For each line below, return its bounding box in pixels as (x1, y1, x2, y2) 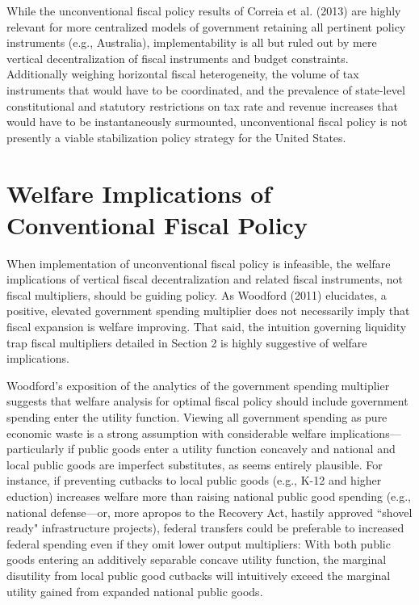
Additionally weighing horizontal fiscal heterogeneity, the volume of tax (6, 65, 359, 82)
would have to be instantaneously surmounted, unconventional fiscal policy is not (6, 113, 408, 130)
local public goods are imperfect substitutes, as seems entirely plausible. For (6, 456, 383, 473)
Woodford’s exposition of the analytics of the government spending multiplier (6, 376, 390, 393)
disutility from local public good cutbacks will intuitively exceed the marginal (6, 566, 391, 583)
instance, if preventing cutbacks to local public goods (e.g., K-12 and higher (6, 472, 382, 489)
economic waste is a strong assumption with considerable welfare (6, 424, 327, 441)
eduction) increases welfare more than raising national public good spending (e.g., (6, 487, 412, 504)
